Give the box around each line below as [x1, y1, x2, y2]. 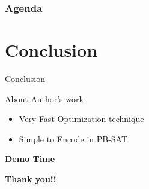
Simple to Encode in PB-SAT [19, 132, 128, 145]
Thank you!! [5, 172, 56, 185]
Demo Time [5, 153, 55, 165]
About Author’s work [5, 92, 84, 105]
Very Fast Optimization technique [19, 112, 144, 125]
